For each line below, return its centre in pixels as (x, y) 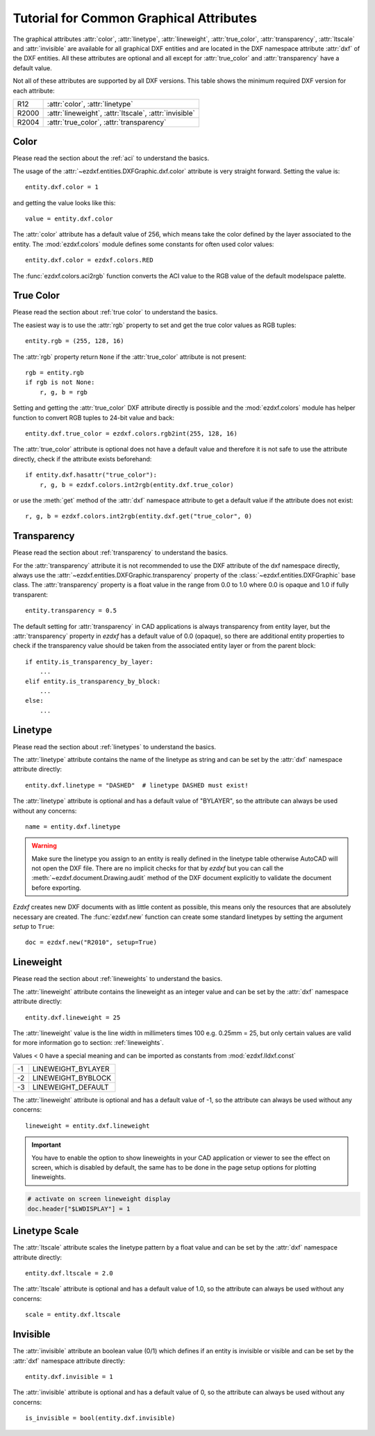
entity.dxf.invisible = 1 (69, 1377)
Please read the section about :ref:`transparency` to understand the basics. (120, 552)
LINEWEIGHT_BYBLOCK (72, 1078)
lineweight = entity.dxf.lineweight (87, 1126)
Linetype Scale (46, 1231)
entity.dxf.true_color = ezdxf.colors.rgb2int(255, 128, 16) (131, 433)
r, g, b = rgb (64, 392)
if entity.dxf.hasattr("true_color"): (91, 475)
